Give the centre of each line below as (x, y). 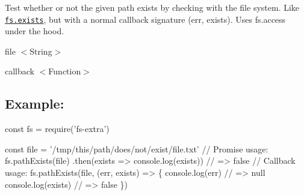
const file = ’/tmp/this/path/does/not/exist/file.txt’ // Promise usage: (137, 148)
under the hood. (35, 31)
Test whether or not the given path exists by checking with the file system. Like (152, 7)
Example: (35, 103)
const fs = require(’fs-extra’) (57, 129)
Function (65, 71)
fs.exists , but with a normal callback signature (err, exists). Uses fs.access (145, 19)
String (41, 51)
